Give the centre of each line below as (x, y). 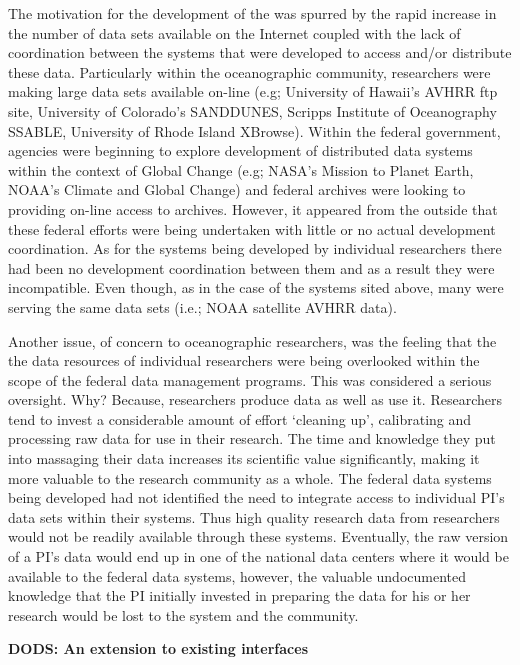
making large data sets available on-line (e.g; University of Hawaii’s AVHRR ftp (253, 91)
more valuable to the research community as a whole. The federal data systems (250, 477)
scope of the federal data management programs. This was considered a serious (250, 379)
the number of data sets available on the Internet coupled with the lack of (234, 32)
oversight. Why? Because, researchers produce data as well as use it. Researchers (255, 399)
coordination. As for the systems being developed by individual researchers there (255, 248)
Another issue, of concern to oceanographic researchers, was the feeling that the (252, 340)
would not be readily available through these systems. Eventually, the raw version (258, 536)
